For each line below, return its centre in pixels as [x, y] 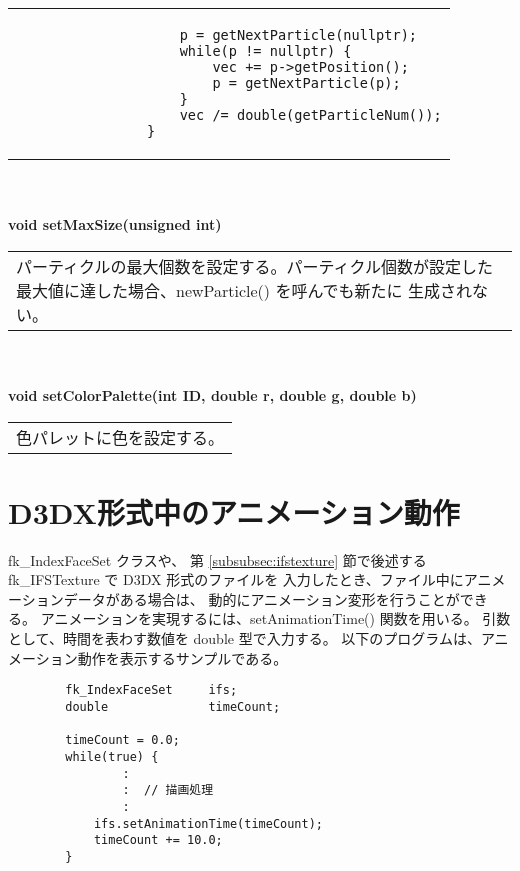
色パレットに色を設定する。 [120, 437]
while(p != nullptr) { [265, 51]
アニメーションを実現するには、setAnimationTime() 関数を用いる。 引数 [275, 618]
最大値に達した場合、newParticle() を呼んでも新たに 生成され [244, 290]
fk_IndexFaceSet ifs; [151, 690]
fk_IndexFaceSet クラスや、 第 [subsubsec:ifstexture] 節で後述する [217, 559]
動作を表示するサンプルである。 [182, 657]
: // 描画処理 [168, 790]
